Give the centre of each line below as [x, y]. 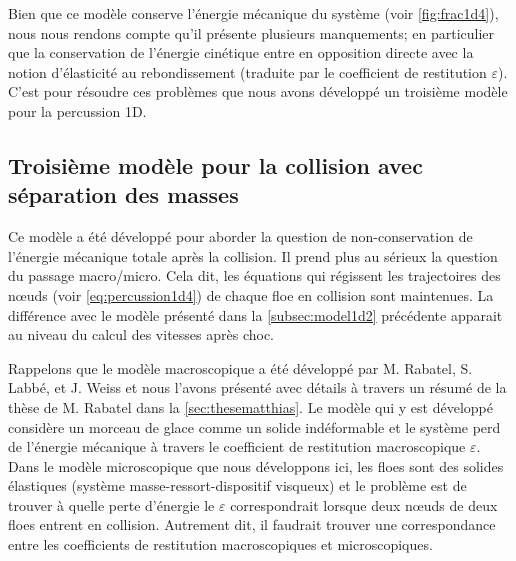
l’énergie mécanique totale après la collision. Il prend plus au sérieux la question [253, 255]
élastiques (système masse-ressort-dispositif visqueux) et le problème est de [237, 485]
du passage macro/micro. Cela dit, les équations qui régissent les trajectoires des [254, 275]
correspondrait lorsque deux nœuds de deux [364, 504]
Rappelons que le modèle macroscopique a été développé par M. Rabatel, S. [240, 367]
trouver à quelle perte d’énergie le [111, 504]
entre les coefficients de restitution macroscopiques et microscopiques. [220, 544]
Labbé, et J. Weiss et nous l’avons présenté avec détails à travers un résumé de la [257, 387]
